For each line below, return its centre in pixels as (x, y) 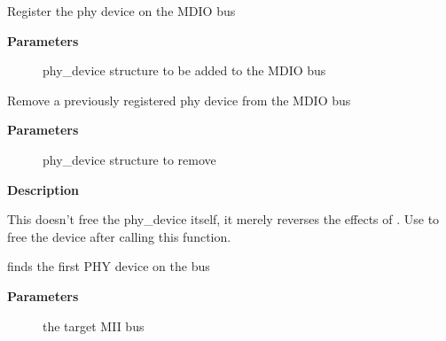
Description (43, 189)
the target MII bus (94, 325)
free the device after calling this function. (119, 236)
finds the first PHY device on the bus (109, 266)
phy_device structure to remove (129, 159)
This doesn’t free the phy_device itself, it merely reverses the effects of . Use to (223, 219)
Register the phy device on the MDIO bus (121, 11)
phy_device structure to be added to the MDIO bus (184, 70)
